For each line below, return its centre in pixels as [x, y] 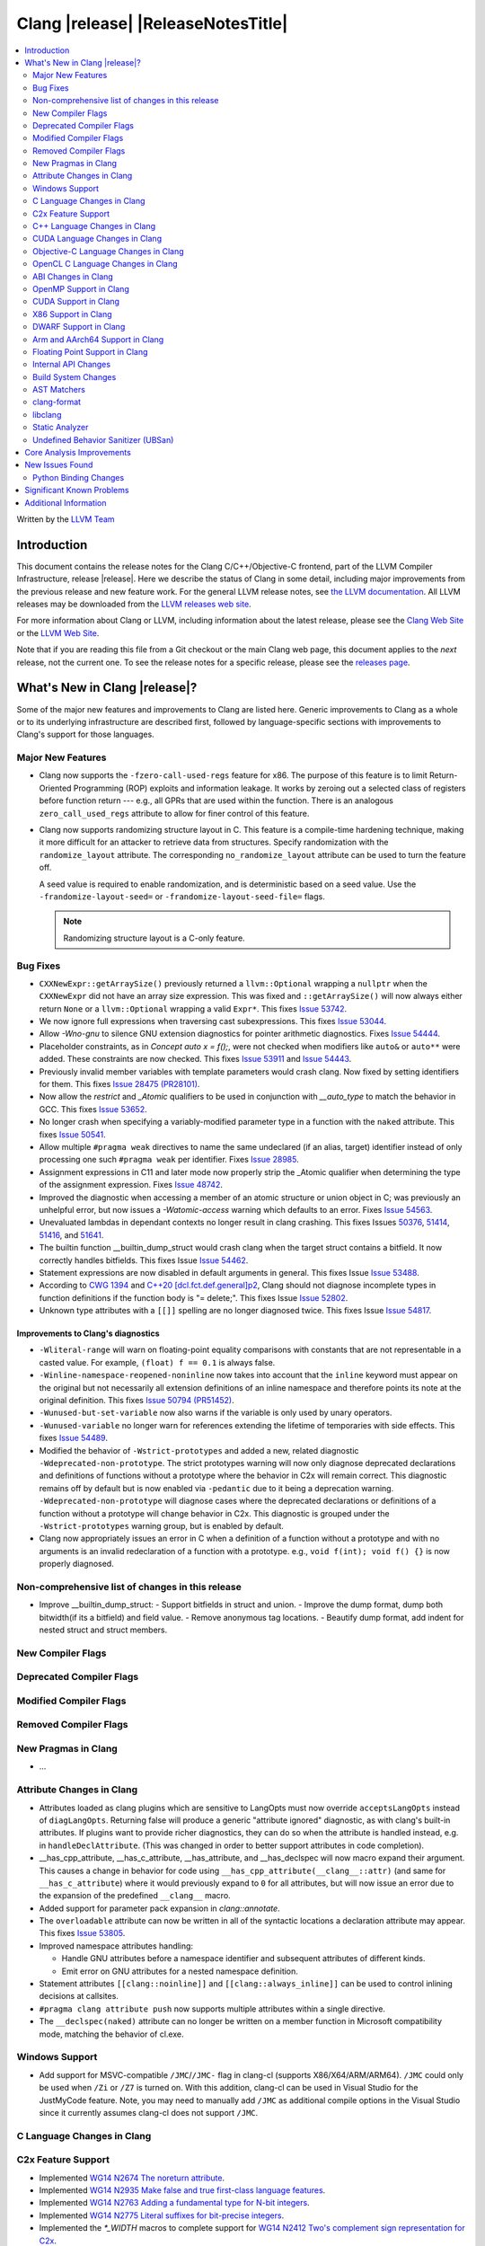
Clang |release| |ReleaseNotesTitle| [152, 23]
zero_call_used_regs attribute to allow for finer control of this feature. [174, 813]
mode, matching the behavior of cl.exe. [111, 2034]
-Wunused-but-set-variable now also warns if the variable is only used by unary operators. [216, 1413]
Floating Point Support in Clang [90, 351]
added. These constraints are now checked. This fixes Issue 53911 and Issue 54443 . [195, 1059]
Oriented [55, 788]
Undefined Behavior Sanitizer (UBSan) [103, 439]
